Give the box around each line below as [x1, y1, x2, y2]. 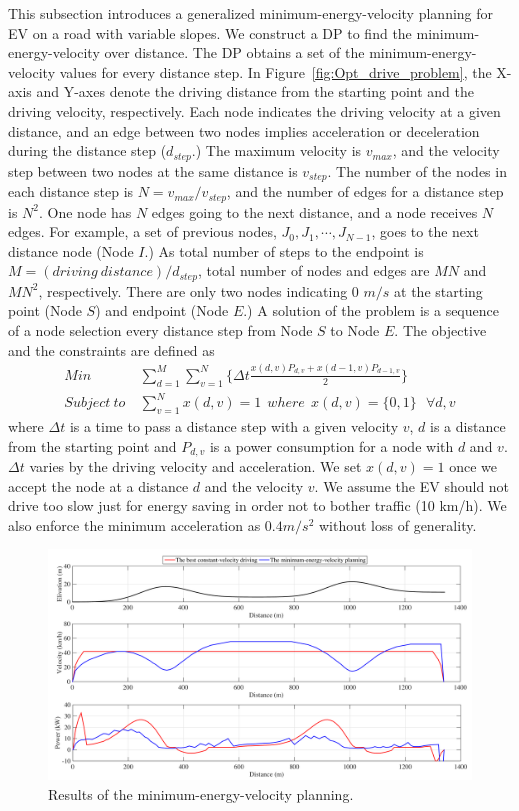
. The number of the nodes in [327, 160, 507, 181]
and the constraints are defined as [8, 339, 215, 360]
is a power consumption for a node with [209, 435, 454, 456]
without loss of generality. [318, 514, 477, 535]
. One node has [39, 201, 132, 222]
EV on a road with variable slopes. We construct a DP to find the [8, 22, 412, 43]
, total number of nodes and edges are [197, 260, 430, 281]
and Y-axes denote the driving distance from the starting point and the [36, 81, 474, 102]
